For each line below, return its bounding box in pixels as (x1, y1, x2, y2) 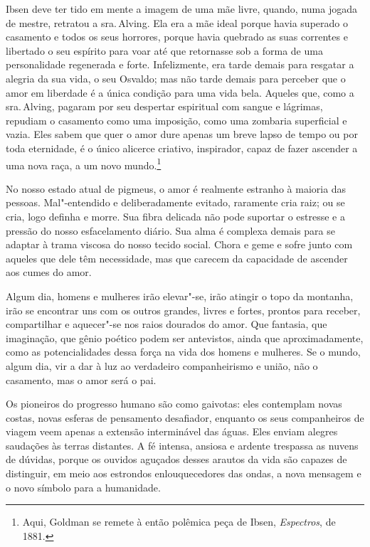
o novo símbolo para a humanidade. (6, 479, 161, 494)
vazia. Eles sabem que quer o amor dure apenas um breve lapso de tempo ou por (6, 127, 358, 142)
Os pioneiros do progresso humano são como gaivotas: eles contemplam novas (6, 396, 342, 411)
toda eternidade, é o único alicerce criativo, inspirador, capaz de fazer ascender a (6, 140, 358, 155)
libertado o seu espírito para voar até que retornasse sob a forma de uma (6, 43, 323, 58)
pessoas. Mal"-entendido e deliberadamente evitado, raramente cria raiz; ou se (6, 195, 345, 210)
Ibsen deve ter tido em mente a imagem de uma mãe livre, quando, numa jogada (6, 1, 357, 16)
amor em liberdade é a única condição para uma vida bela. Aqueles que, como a (6, 85, 354, 100)
